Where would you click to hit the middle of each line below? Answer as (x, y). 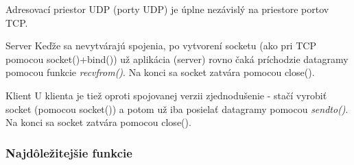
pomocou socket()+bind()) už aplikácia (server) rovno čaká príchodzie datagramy (177, 59)
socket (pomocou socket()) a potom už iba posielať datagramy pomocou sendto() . (177, 109)
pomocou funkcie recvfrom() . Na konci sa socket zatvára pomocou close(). (160, 72)
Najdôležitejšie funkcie (69, 152)
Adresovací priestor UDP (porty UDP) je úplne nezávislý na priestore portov (167, 9)
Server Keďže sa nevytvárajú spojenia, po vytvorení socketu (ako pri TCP (161, 46)
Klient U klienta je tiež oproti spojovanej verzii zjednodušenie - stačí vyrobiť (166, 95)
